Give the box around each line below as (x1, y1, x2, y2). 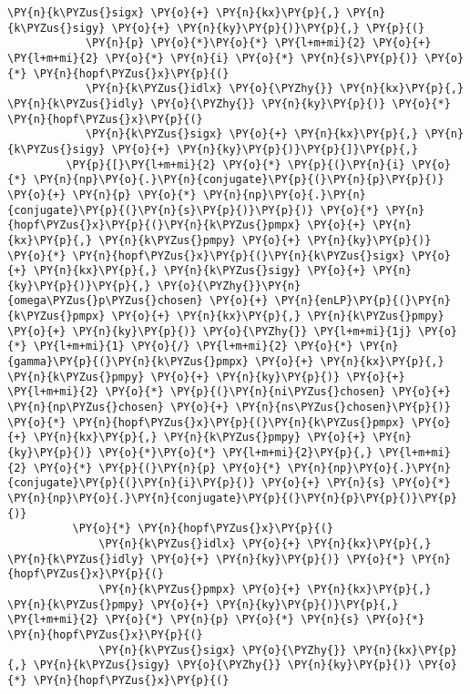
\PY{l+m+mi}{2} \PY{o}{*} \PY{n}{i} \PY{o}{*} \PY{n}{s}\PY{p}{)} (7, 51, 419, 65)
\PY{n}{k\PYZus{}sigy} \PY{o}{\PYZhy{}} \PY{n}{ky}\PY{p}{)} (33, 658, 412, 672)
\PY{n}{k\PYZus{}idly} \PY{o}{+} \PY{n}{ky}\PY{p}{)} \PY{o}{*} (7, 552, 405, 566)
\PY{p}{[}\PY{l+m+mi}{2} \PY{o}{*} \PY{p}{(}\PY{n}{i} (66, 158, 405, 171)
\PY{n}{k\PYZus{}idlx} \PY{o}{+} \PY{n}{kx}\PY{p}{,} (98, 536, 432, 550)
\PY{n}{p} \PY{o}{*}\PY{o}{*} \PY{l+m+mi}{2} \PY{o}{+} (85, 36, 432, 50)
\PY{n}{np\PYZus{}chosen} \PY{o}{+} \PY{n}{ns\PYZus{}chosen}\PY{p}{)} (7, 401, 451, 414)
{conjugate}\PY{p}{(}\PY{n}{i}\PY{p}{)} (7, 476, 256, 490)
